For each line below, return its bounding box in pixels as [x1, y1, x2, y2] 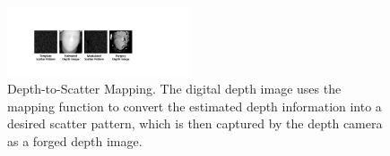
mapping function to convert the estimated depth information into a [7, 96, 382, 115]
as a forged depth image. [7, 131, 143, 150]
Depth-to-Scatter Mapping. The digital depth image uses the [7, 79, 342, 98]
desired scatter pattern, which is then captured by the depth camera [7, 114, 383, 133]
